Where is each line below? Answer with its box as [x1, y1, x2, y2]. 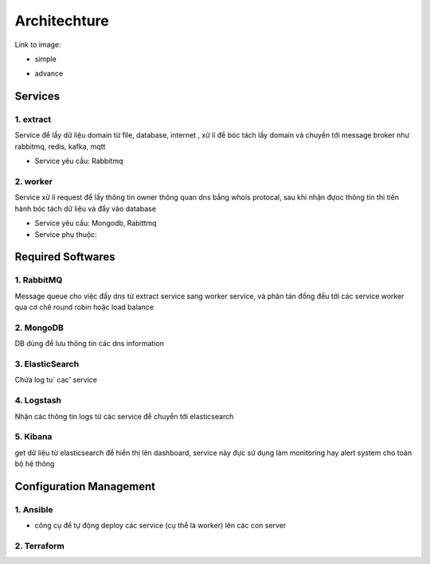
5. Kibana [14, 431, 53, 442]
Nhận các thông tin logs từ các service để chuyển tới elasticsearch [14, 411, 234, 421]
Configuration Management [14, 480, 156, 493]
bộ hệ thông [14, 459, 55, 469]
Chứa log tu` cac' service [14, 375, 97, 385]
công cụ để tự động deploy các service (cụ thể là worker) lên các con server [34, 521, 287, 531]
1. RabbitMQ [14, 274, 63, 286]
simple [34, 54, 57, 64]
